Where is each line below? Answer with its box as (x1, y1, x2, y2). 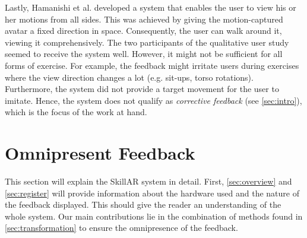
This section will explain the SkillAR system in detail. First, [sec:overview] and (5, 175, 292, 188)
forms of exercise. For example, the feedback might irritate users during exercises (5, 59, 299, 71)
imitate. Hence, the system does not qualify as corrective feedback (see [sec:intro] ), (5, 94, 302, 106)
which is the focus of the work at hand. (5, 106, 147, 118)
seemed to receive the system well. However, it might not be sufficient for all (5, 47, 283, 60)
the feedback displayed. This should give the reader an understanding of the (5, 198, 281, 211)
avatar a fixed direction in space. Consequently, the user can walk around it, (5, 24, 282, 37)
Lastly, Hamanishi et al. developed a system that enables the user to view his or (5, 1, 296, 13)
